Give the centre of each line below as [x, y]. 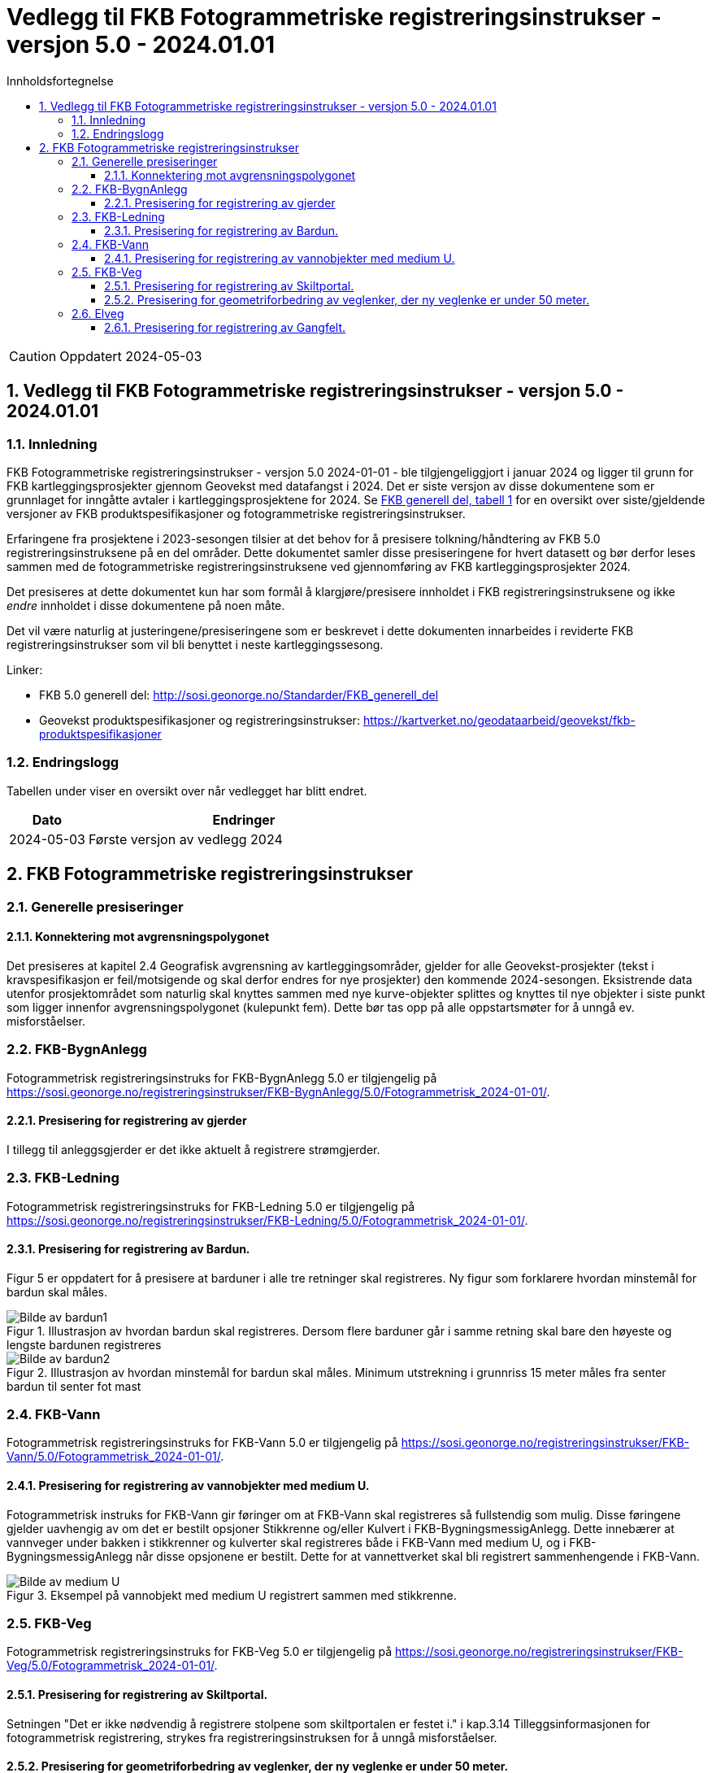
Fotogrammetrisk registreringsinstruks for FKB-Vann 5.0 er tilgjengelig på [202, 1443]
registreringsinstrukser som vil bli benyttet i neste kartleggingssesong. [195, 644]
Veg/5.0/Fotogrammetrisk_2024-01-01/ [111, 1666]
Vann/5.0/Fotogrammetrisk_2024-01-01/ [114, 1457]
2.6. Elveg [98, 313]
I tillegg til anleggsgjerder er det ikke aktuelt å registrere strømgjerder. [193, 1149]
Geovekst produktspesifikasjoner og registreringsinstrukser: [200, 720]
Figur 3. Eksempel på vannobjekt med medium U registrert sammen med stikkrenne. [232, 1595]
